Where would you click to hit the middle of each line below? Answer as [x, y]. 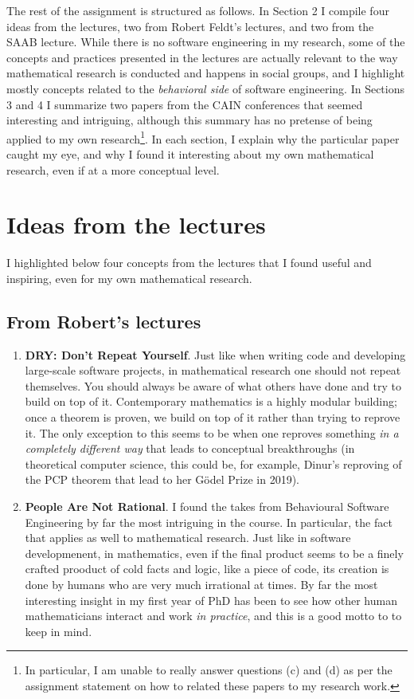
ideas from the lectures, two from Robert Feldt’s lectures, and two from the [190, 26]
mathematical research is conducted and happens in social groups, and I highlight [206, 73]
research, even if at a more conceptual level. [113, 169]
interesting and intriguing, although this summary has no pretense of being [189, 120]
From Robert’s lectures [104, 321]
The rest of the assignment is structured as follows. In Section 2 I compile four [198, 10]
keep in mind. [59, 631]
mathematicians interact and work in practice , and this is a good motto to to [213, 616]
